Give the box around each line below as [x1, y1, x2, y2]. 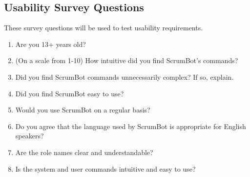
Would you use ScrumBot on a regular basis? [15, 105, 150, 115]
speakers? [15, 131, 44, 141]
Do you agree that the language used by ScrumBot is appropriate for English [15, 121, 246, 131]
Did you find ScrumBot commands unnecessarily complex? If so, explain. [15, 71, 234, 82]
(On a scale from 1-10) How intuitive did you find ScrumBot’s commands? [15, 55, 238, 66]
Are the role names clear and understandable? [15, 147, 153, 157]
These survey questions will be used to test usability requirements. [4, 22, 203, 33]
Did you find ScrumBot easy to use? [15, 88, 124, 98]
